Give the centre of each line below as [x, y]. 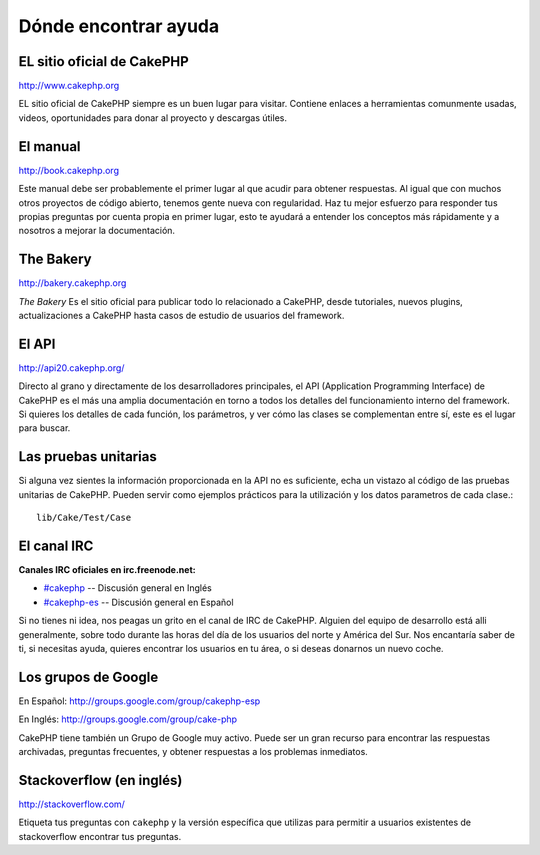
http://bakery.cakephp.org [72, 283]
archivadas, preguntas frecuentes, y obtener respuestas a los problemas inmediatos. [193, 752]
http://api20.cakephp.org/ [71, 367]
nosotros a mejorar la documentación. [96, 231]
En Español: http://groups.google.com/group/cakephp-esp [139, 701]
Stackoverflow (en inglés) [100, 780]
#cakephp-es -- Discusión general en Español [138, 602]
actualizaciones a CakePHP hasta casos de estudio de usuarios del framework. [181, 315]
